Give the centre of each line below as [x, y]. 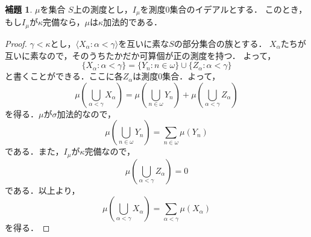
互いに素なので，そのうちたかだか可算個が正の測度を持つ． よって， [140, 55]
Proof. [16, 43]
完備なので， [110, 151]
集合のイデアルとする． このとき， [238, 9]
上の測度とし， [103, 9]
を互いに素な [144, 43]
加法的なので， [86, 113]
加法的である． [133, 22]
